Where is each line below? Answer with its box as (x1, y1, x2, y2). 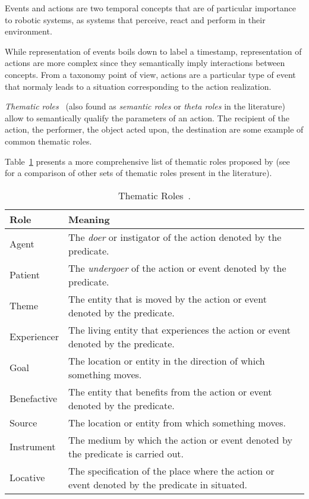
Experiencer (10, 329, 59, 344)
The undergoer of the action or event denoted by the (68, 261, 286, 275)
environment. (5, 25, 52, 37)
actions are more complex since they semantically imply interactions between (5, 57, 285, 69)
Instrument (10, 440, 56, 454)
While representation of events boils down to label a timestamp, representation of (5, 45, 302, 57)
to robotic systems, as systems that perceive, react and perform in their (5, 13, 266, 26)
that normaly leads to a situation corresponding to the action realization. (5, 80, 272, 92)
